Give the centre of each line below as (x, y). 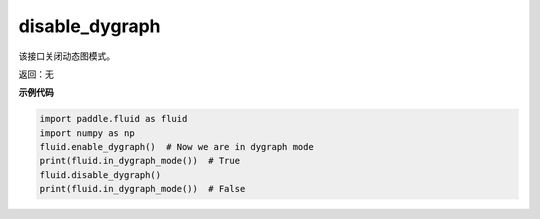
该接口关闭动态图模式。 (66, 56)
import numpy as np (87, 133)
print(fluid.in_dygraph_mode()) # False (142, 189)
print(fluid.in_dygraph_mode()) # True (139, 161)
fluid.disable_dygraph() (100, 174)
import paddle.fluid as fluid (113, 119)
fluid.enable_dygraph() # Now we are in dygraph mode (176, 147)
